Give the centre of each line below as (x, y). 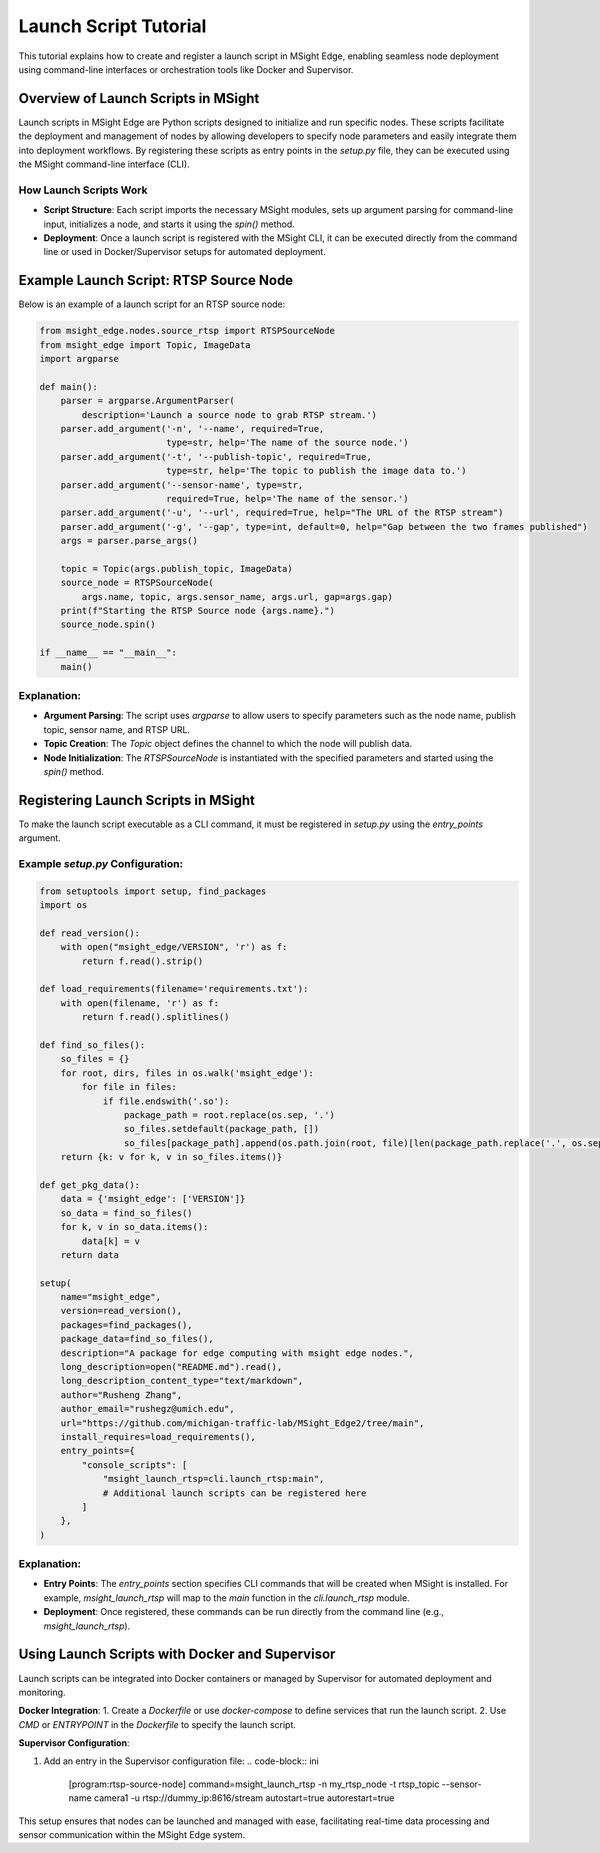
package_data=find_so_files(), (137, 1339)
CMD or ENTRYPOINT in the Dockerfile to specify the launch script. (157, 1724)
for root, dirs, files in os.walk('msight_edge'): (187, 1073)
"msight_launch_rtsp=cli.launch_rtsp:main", (213, 1479)
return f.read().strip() (142, 961)
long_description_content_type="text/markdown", (182, 1381)
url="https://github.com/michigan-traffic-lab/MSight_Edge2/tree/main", (242, 1423)
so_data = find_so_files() (127, 1213)
